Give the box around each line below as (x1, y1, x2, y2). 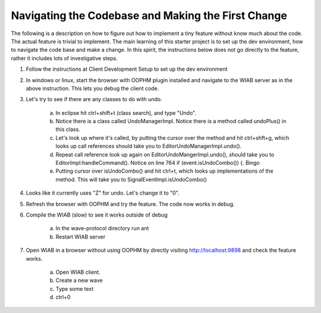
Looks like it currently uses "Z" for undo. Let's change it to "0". (26, 189, 180, 196)
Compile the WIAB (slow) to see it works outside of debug (26, 211, 168, 218)
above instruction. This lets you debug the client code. (26, 84, 159, 92)
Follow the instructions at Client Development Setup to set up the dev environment (26, 65, 228, 73)
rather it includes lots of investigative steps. (11, 54, 118, 62)
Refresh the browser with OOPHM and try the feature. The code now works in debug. (26, 200, 235, 208)
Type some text (55, 285, 94, 292)
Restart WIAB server (55, 233, 106, 240)
